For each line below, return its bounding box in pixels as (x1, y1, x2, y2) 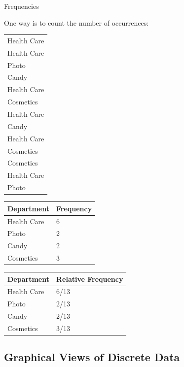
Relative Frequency (56, 273, 123, 284)
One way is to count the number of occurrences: (4, 17, 149, 28)
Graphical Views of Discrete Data (4, 349, 180, 365)
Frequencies (4, 1, 39, 11)
